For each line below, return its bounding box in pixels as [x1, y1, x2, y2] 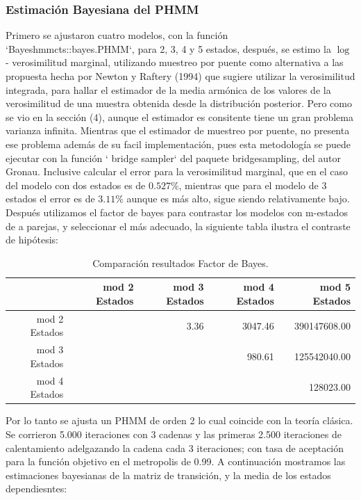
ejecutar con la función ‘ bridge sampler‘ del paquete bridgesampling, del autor [6, 150, 341, 165]
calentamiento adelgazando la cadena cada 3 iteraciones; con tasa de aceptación [6, 440, 344, 455]
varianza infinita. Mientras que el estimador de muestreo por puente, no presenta [6, 123, 350, 138]
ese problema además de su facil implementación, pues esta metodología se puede [6, 136, 351, 151]
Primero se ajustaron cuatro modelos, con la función [6, 28, 228, 42]
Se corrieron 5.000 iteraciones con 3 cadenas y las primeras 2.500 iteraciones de [6, 426, 342, 441]
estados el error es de [6, 191, 95, 206]
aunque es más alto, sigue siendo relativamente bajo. [126, 191, 350, 206]
